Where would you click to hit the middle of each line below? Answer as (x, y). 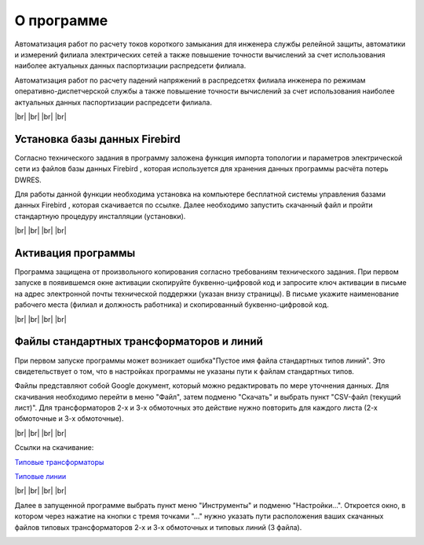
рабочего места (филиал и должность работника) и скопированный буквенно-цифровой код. (172, 305)
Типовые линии (40, 477)
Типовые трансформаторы (59, 462)
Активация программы (75, 252)
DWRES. (28, 180)
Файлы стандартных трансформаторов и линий (139, 342)
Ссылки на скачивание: (54, 448)
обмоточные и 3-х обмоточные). (69, 419)
